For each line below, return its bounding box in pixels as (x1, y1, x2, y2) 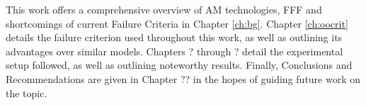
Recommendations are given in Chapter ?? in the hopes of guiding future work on (6, 71, 361, 86)
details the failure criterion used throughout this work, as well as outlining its (6, 30, 343, 45)
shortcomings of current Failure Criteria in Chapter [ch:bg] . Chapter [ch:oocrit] (6, 16, 348, 31)
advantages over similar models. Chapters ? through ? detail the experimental (6, 43, 343, 58)
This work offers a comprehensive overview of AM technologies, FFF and (6, 2, 322, 16)
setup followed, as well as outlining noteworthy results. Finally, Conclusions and (6, 57, 353, 72)
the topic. (6, 85, 47, 100)
